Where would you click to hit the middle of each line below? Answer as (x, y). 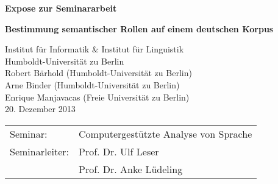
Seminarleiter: (39, 151)
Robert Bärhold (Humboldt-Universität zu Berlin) (98, 73)
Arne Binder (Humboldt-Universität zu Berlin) (92, 84)
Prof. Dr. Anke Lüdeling (131, 169)
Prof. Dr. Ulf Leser (119, 151)
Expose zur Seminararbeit (61, 8)
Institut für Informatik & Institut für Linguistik (94, 49)
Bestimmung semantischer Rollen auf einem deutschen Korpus (139, 28)
